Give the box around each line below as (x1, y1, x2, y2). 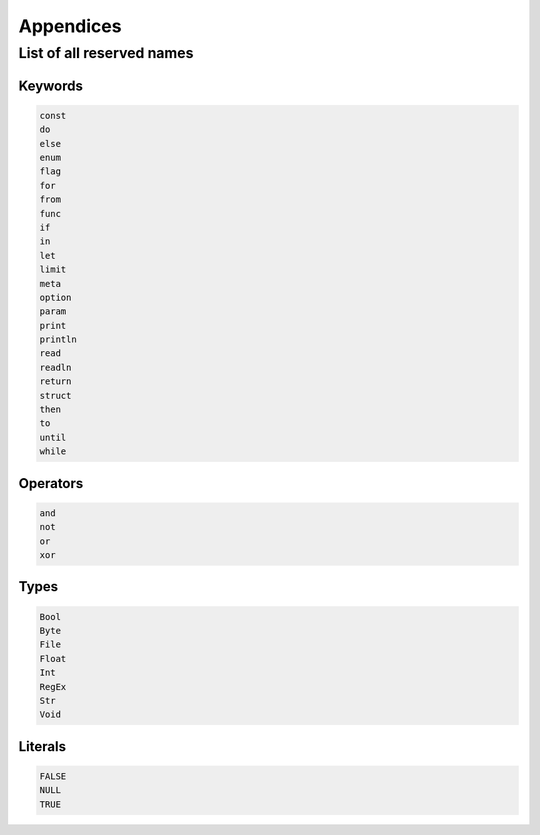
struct (39, 390, 72, 401)
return (39, 376, 72, 387)
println (39, 334, 77, 345)
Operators (18, 475, 84, 492)
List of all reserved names (18, 44, 194, 62)
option (39, 291, 72, 303)
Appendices (18, 15, 122, 37)
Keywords (18, 77, 84, 94)
